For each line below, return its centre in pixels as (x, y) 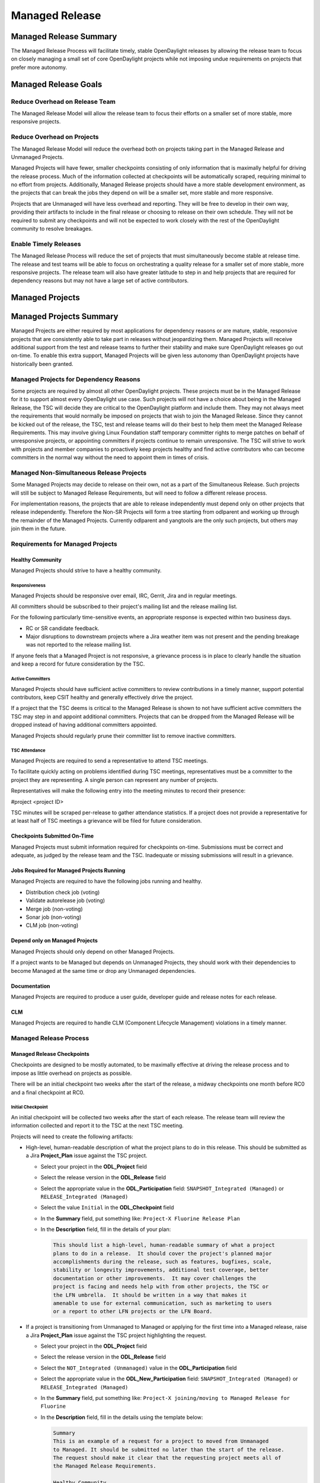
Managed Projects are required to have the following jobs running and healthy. (107, 881)
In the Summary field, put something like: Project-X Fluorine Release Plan (140, 1218)
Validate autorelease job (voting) (65, 900)
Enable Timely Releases (46, 244)
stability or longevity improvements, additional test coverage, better (161, 1270)
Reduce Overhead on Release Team (63, 101)
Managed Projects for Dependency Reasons (76, 379)
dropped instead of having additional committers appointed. (84, 725)
